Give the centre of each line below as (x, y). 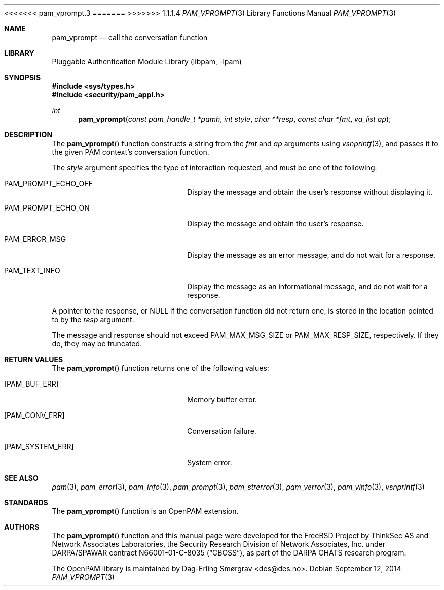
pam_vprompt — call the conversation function (130, 37)
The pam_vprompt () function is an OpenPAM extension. (145, 511)
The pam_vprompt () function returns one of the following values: (160, 368)
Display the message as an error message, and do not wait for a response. (311, 255)
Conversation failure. (222, 431)
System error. (210, 462)
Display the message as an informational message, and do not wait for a (307, 286)
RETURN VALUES (34, 359)
